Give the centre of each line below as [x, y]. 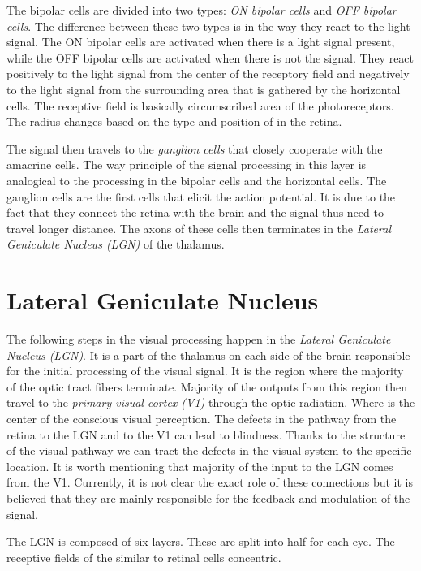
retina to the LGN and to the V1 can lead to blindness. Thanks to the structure [206, 434]
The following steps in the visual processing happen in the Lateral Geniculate [199, 339]
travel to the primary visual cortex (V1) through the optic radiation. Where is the [211, 402]
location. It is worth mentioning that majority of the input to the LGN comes [200, 466]
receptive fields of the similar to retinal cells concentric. [144, 557]
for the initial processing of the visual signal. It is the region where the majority [205, 371]
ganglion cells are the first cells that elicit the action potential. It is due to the [201, 196]
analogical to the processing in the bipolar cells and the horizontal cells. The [197, 180]
